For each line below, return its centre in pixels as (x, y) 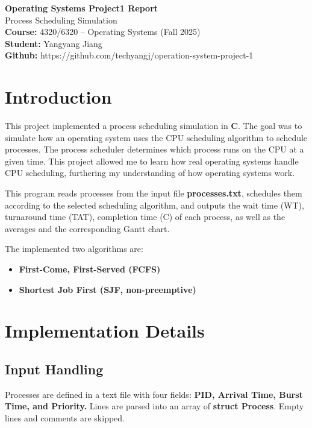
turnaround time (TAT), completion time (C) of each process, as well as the (145, 217)
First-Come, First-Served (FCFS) (90, 269)
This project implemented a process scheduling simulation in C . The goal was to (154, 126)
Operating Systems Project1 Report (82, 8)
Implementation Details (105, 331)
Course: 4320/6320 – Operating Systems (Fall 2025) (103, 32)
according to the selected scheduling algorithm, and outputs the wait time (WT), (154, 205)
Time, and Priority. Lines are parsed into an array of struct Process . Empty (154, 406)
